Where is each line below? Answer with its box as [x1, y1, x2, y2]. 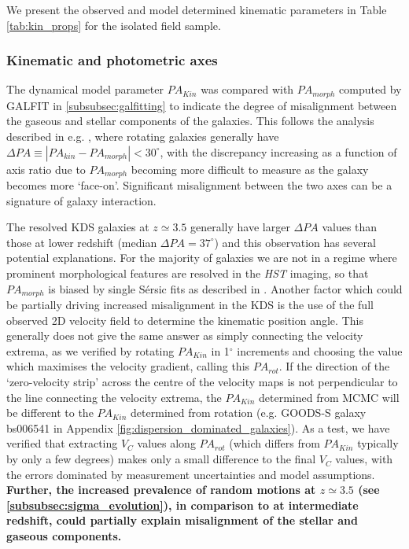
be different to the [6, 404, 94, 421]
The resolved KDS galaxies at [6, 219, 149, 235]
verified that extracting [6, 435, 118, 451]
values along [137, 435, 196, 451]
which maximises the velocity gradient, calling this [6, 358, 250, 374]
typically [357, 435, 399, 451]
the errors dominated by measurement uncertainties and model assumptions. [6, 466, 375, 482]
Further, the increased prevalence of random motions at [6, 481, 316, 498]
